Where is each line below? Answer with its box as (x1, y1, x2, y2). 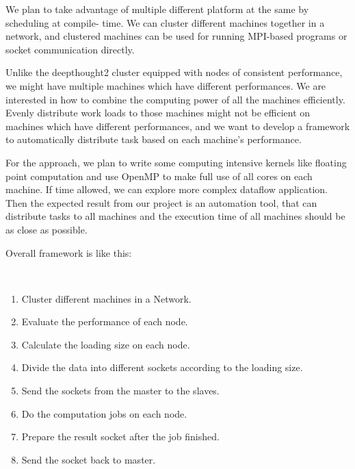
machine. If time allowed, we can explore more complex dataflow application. (5, 182, 328, 197)
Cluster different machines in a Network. (21, 291, 192, 305)
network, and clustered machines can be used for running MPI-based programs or (5, 29, 347, 43)
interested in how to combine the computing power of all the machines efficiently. (5, 92, 345, 106)
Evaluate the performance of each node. (21, 314, 188, 329)
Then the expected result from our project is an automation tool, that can (5, 195, 317, 210)
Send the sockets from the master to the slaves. (21, 383, 220, 398)
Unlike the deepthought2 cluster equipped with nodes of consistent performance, (5, 65, 343, 79)
